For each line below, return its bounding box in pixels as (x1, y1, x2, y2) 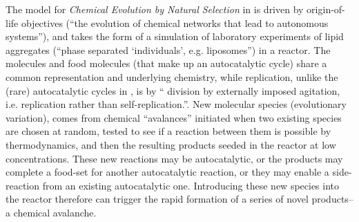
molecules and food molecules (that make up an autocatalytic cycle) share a (6, 56, 327, 71)
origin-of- (307, 2, 345, 16)
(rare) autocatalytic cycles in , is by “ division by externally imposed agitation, (6, 83, 340, 98)
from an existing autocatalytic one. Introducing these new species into (42, 178, 340, 192)
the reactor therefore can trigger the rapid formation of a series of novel (6, 192, 309, 206)
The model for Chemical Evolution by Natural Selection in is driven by (6, 2, 304, 16)
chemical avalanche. (13, 205, 97, 219)
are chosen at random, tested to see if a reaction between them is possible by (6, 124, 331, 138)
